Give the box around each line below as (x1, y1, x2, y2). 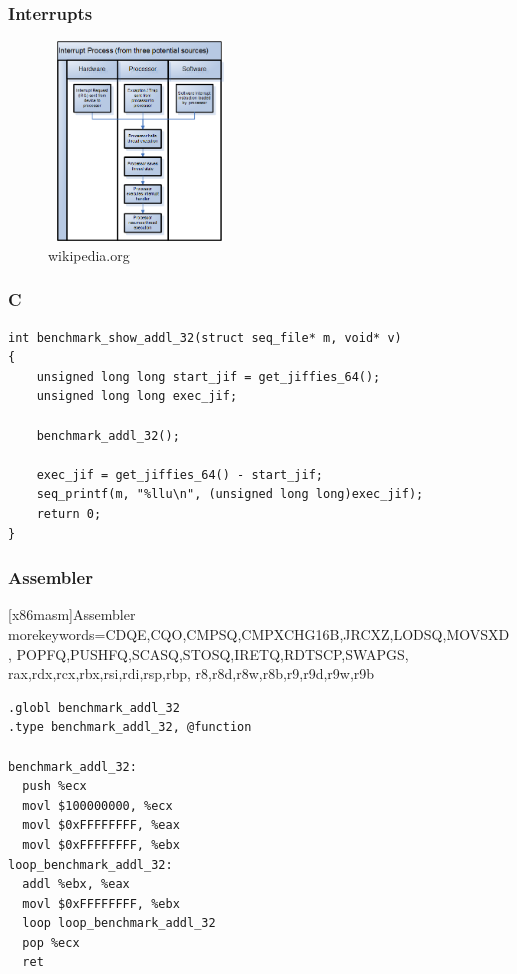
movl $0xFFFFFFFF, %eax (22, 818, 180, 833)
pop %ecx (22, 935, 80, 950)
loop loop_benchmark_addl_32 (22, 916, 216, 931)
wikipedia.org (48, 244, 130, 265)
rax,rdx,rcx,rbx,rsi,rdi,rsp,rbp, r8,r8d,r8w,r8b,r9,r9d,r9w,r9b (8, 663, 375, 684)
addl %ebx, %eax (22, 877, 130, 892)
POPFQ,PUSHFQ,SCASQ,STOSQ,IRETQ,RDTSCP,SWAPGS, (16, 643, 409, 664)
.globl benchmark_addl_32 (8, 700, 180, 715)
